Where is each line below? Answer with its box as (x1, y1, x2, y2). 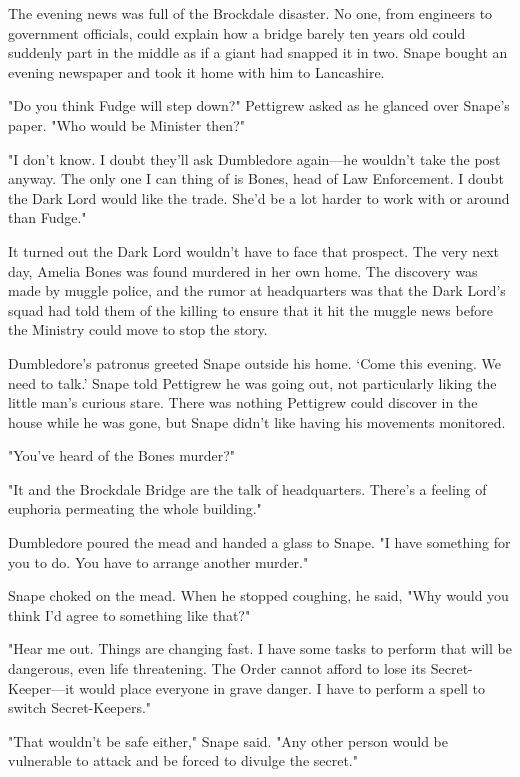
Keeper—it (8, 677, 75, 698)
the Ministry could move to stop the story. (8, 319, 268, 340)
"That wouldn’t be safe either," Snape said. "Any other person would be (8, 730, 448, 751)
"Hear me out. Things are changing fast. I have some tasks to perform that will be (8, 638, 512, 659)
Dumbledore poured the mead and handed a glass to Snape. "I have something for (8, 532, 511, 553)
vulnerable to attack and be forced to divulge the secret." (8, 750, 358, 771)
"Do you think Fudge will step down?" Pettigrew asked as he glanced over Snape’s (8, 95, 510, 116)
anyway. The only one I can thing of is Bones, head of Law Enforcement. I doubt (8, 168, 504, 189)
